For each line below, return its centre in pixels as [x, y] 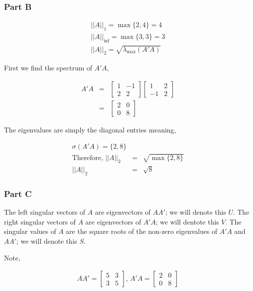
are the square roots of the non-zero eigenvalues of [142, 231]
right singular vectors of [40, 221]
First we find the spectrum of [48, 68]
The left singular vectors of [45, 212]
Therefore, [88, 158]
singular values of [30, 231]
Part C [18, 193]
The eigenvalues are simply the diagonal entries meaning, [90, 130]
